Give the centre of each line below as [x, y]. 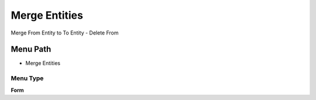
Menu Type [27, 78]
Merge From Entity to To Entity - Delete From [65, 33]
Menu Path [31, 49]
